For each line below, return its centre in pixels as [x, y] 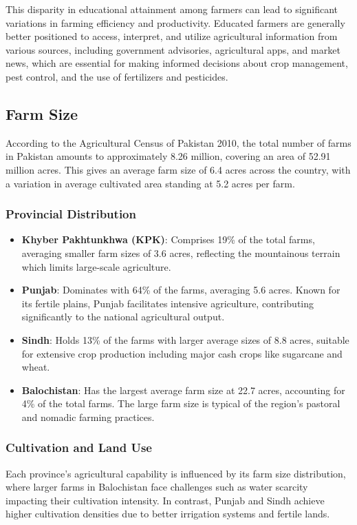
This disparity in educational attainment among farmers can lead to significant [172, 9]
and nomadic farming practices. [88, 416]
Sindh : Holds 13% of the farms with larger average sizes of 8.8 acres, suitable [185, 339]
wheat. [36, 367]
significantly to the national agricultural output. [123, 317]
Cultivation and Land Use [79, 447]
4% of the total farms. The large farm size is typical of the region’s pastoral [181, 403]
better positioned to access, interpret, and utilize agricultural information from [172, 36]
